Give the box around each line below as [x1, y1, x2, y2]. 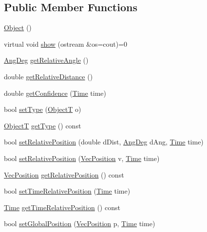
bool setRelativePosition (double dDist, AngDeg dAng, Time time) [4, 137, 204, 147]
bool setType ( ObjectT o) [4, 104, 81, 114]
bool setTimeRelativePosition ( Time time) [4, 186, 131, 196]
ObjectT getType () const [4, 120, 81, 130]
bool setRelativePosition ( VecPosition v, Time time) [4, 153, 160, 163]
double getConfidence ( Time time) [4, 88, 107, 98]
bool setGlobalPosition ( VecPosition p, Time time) [4, 218, 155, 229]
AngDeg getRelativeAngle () [4, 55, 89, 65]
